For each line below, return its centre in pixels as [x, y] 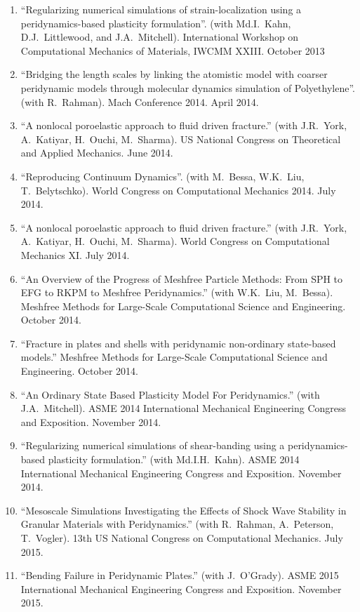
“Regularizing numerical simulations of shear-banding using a [153, 445]
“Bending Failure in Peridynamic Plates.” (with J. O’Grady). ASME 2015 [180, 575]
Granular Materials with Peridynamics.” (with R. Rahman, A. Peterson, [177, 524]
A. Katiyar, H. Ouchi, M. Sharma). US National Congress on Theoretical [181, 139]
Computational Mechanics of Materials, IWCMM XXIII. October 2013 [173, 50]
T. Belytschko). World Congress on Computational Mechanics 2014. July [178, 190]
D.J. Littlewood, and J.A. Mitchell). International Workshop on [160, 37]
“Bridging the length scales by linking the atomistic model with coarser [174, 74]
